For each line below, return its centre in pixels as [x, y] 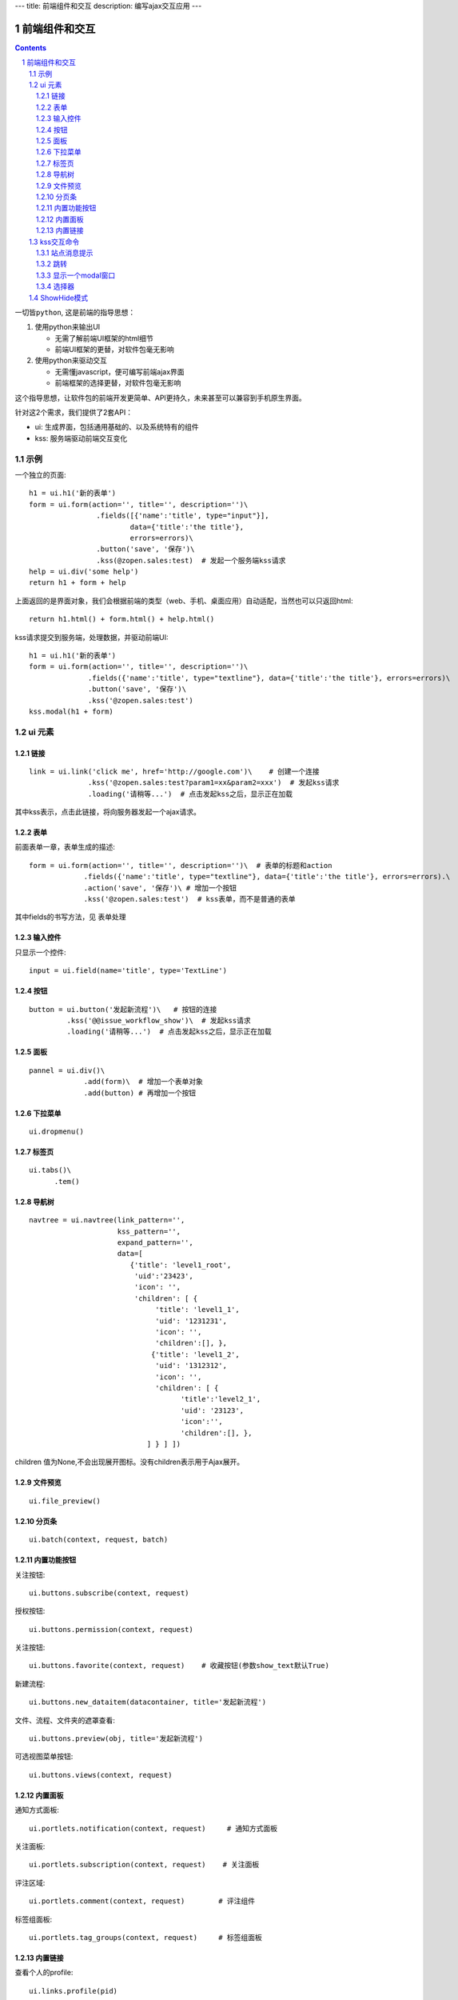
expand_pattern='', [155, 1242]
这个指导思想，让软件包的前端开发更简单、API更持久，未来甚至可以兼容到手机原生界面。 [161, 398]
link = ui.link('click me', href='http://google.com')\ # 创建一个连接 [174, 771]
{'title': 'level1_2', [195, 1354]
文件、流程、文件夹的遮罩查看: [65, 1720]
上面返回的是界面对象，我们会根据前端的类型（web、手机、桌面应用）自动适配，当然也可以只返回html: [184, 601]
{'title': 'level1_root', [181, 1265]
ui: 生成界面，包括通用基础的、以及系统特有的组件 [117, 427]
